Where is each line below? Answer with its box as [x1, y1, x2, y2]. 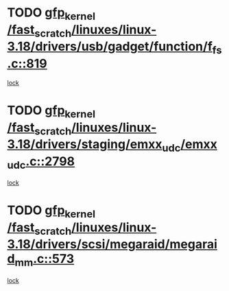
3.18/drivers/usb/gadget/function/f [7, 39, 213, 54]
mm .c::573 [14, 251, 75, 269]
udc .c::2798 [7, 153, 75, 172]
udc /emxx [162, 137, 218, 154]
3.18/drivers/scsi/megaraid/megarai [7, 237, 218, 252]
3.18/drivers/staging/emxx [7, 137, 162, 152]
